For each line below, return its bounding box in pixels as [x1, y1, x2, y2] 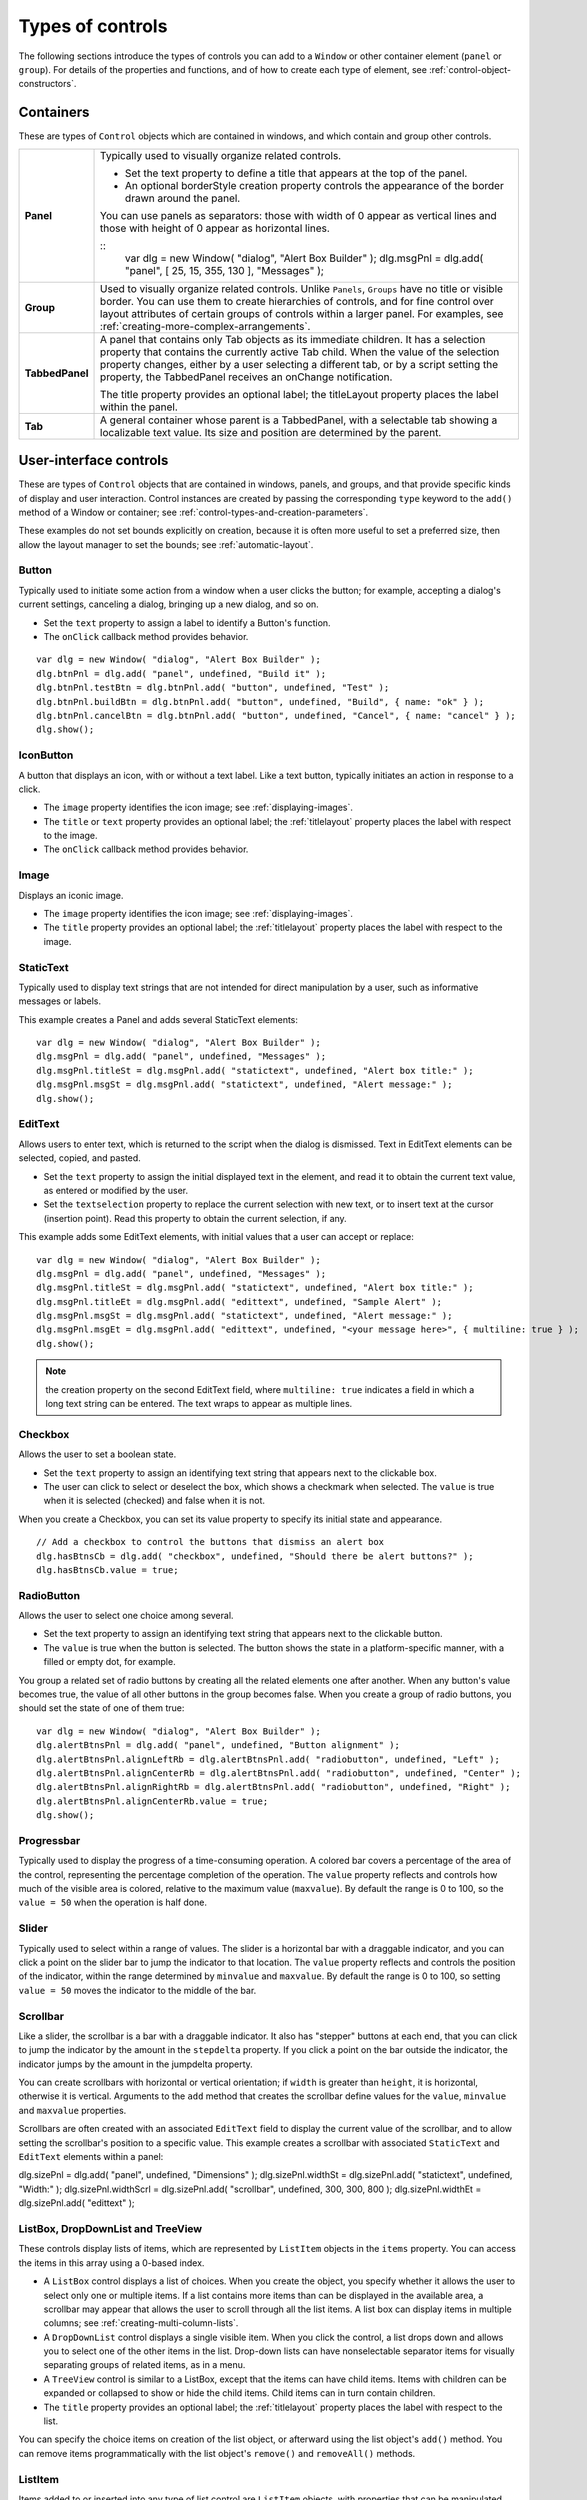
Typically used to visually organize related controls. [100, 148, 342, 162]
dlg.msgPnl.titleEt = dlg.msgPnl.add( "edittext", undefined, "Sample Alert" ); [36, 1296, 443, 1307]
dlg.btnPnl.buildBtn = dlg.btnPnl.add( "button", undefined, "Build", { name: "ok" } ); [36, 696, 485, 707]
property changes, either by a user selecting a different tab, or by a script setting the [100, 357, 499, 371]
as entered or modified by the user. [43, 1184, 189, 1196]
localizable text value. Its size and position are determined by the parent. [100, 425, 442, 439]
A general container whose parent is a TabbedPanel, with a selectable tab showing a [100, 413, 498, 427]
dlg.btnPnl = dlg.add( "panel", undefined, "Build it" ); [36, 668, 327, 679]
